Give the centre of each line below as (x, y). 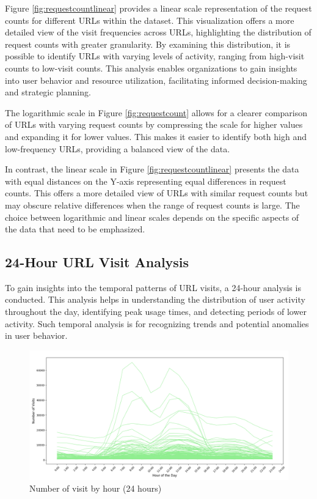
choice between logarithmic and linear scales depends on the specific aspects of (152, 217)
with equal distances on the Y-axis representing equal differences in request (146, 181)
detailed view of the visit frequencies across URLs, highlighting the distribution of (158, 32)
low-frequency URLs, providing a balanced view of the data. (118, 148)
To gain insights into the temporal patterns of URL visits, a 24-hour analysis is (153, 287)
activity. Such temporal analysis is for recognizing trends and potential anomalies (157, 323)
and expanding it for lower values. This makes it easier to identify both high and (156, 136)
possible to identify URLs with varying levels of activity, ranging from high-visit (155, 56)
